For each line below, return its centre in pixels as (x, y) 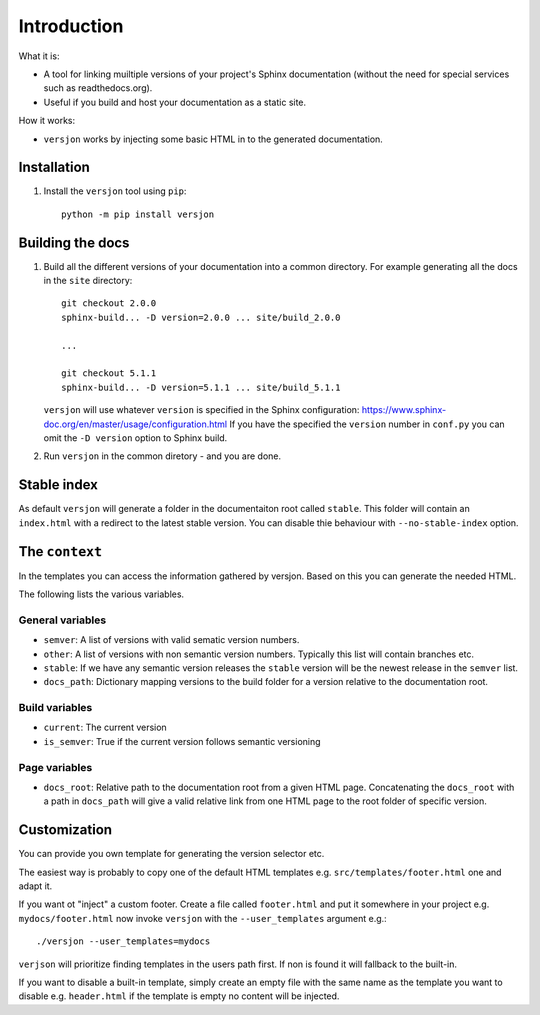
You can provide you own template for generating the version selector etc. (171, 854)
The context (60, 551)
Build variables (55, 708)
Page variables (55, 767)
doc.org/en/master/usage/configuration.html (135, 424)
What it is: (39, 56)
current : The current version (105, 727)
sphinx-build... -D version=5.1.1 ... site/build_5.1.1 (201, 387)
